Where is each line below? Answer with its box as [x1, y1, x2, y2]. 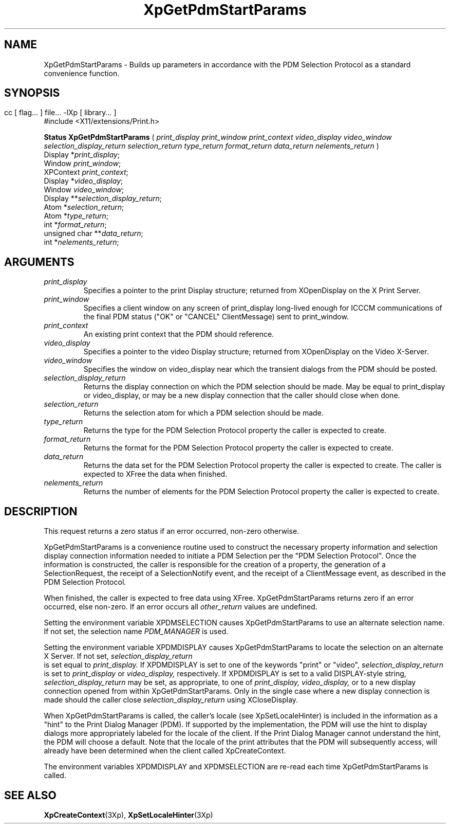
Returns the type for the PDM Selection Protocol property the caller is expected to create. [83, 426, 386, 435]
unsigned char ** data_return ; [44, 229, 143, 238]
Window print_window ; [44, 159, 121, 168]
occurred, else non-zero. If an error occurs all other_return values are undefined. [44, 602, 317, 611]
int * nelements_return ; [44, 238, 119, 247]
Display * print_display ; [44, 150, 120, 159]
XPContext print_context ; [44, 168, 128, 177]
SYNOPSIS [4, 86, 60, 100]
